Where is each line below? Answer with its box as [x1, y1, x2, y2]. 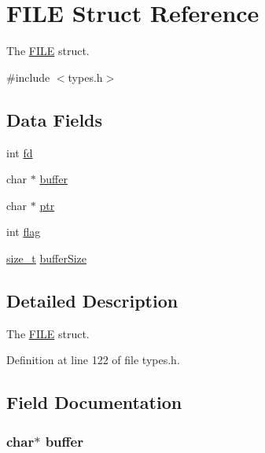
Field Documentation [6, 390, 182, 414]
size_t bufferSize [6, 249, 87, 266]
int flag [6, 223, 41, 240]
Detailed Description [6, 288, 179, 312]
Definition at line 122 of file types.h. [6, 352, 180, 368]
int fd [6, 144, 33, 160]
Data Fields [6, 107, 103, 131]
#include [6, 68, 50, 85]
